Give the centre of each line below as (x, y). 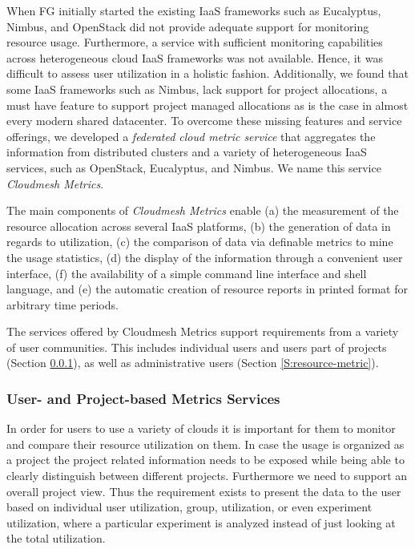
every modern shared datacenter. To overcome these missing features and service (204, 121)
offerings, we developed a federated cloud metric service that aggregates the (191, 136)
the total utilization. (56, 538)
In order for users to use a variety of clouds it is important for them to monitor (201, 428)
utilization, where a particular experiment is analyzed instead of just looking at (201, 522)
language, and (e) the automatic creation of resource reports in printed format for (207, 289)
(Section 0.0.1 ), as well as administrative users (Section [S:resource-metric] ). (193, 363)
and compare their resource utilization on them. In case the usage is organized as (205, 444)
